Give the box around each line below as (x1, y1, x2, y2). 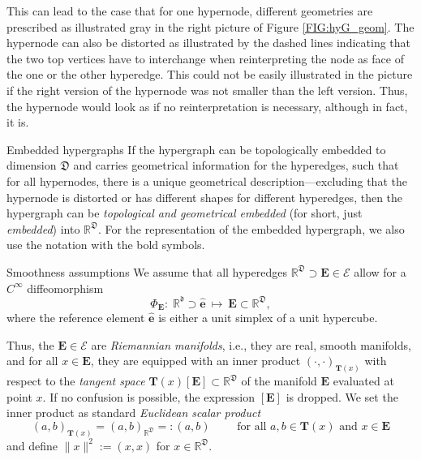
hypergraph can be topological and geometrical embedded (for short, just (6, 204, 363, 221)
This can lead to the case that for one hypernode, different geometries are (6, 2, 373, 19)
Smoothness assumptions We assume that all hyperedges (6, 263, 287, 280)
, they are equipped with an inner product (90, 352, 301, 369)
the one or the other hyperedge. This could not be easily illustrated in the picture (6, 66, 413, 83)
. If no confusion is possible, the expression (42, 388, 256, 405)
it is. (6, 114, 29, 131)
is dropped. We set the (286, 388, 398, 405)
